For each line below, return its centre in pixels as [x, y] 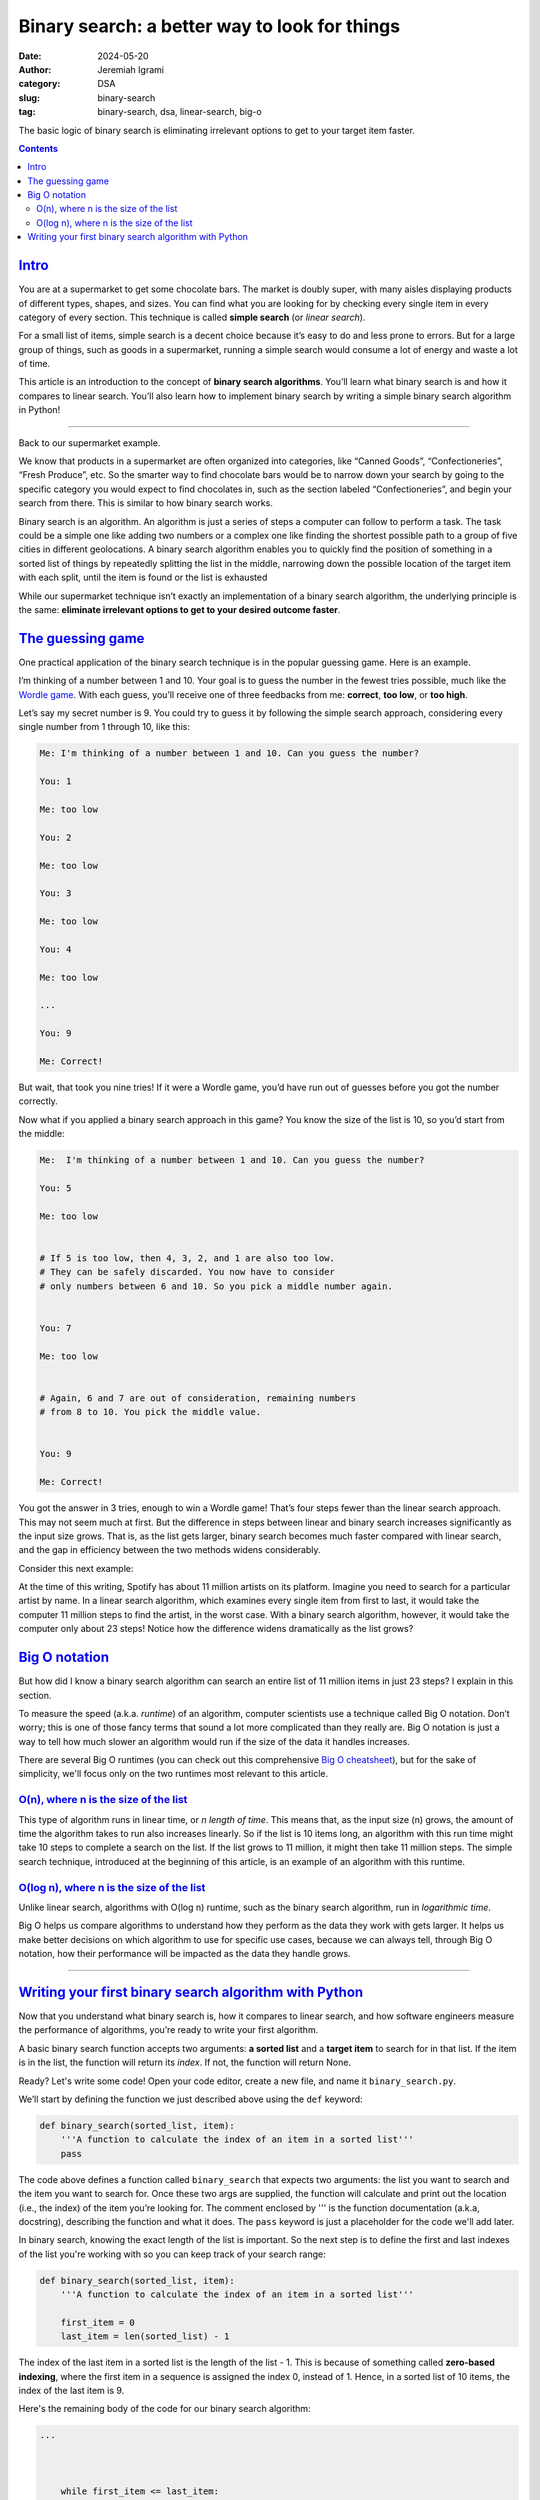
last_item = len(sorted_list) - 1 [145, 2336]
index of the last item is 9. [71, 2390]
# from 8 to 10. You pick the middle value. [150, 1412]
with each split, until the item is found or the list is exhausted [143, 577]
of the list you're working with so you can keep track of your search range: [172, 2254]
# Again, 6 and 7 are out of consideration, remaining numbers [198, 1398]
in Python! [39, 410]
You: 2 [55, 837]
